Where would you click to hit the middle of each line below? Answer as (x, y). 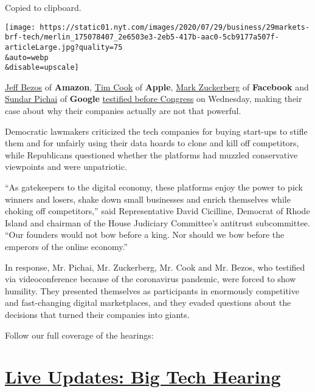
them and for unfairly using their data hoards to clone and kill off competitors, (152, 143)
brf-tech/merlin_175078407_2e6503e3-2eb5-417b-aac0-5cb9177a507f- (142, 37)
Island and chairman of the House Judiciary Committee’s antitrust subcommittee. (157, 222)
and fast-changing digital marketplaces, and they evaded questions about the (148, 302)
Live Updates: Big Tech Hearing (143, 377)
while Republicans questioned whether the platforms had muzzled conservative (151, 154)
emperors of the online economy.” (66, 246)
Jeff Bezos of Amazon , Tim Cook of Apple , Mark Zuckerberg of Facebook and (157, 86)
